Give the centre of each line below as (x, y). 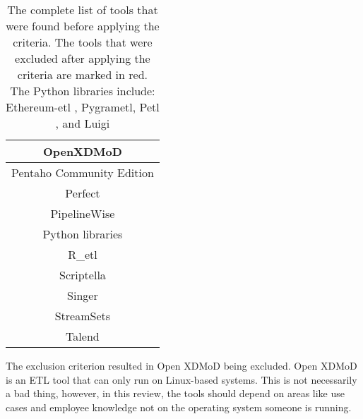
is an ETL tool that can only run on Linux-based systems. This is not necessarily (181, 379)
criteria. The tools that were (83, 42)
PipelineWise (83, 213)
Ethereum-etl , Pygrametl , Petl (83, 107)
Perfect (83, 193)
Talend (83, 336)
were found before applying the (83, 26)
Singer (83, 295)
